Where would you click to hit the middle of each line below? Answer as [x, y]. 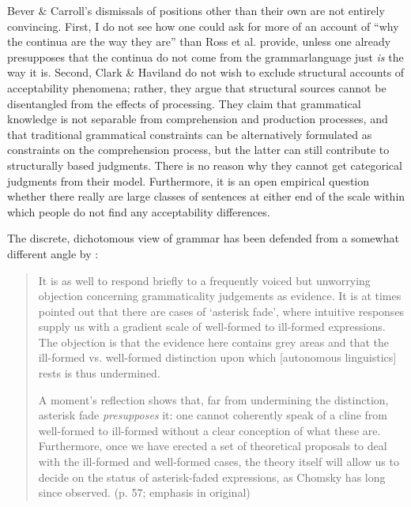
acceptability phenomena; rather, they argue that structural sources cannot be [197, 87]
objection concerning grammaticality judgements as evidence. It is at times [220, 296]
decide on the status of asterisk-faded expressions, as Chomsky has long [212, 477]
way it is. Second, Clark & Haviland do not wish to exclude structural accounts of [206, 72]
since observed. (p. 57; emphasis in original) [144, 492]
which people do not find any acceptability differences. [139, 211]
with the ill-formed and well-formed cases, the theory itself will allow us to [219, 462]
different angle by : [53, 253]
